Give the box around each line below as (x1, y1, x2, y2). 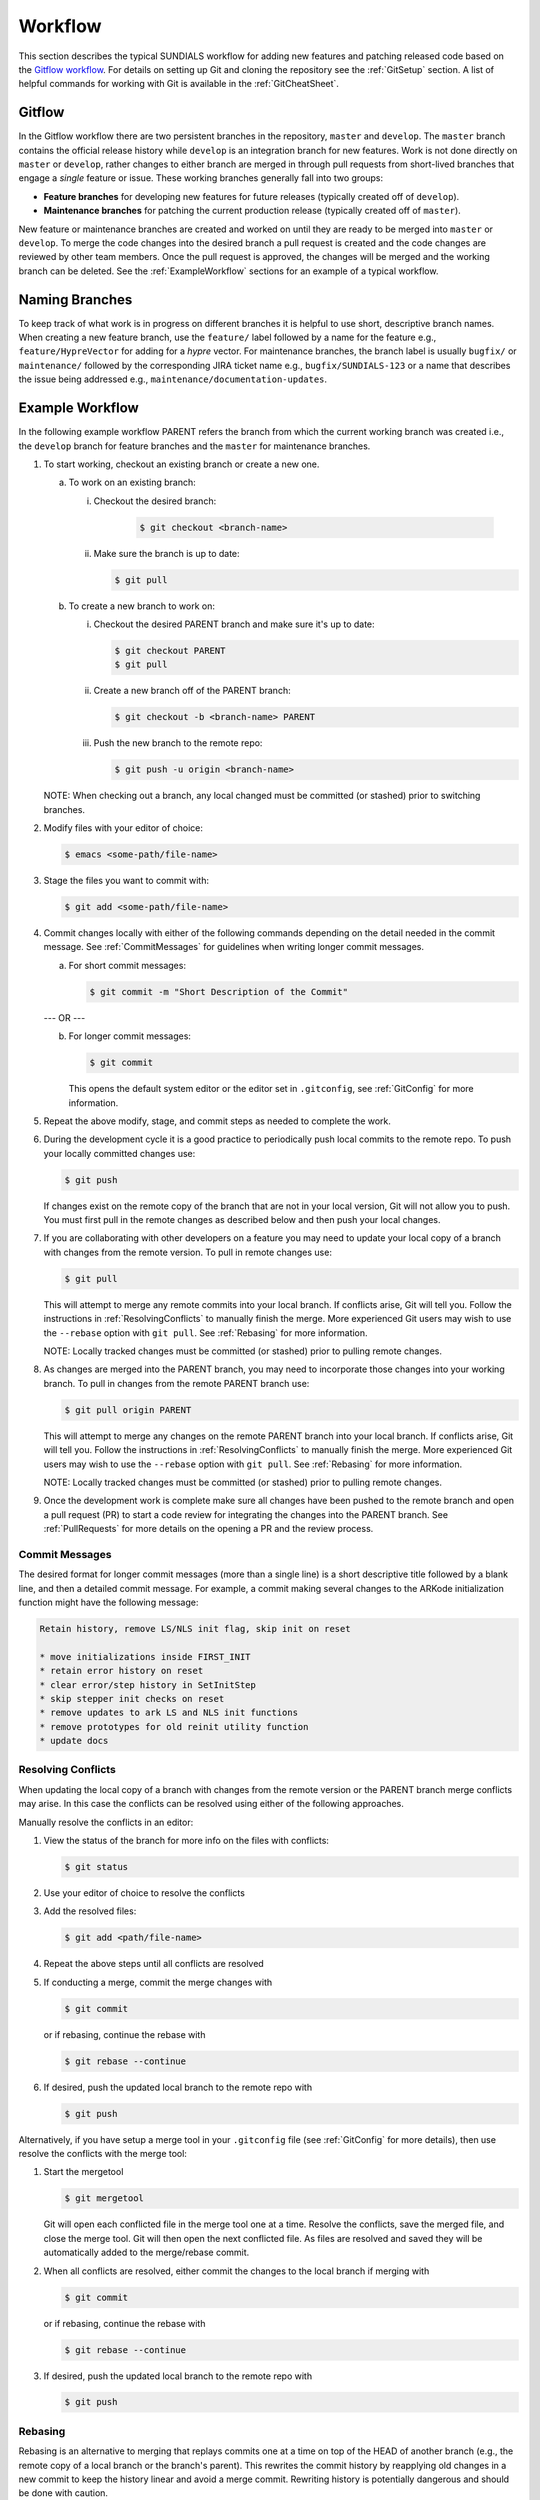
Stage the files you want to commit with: (43, 875, 210, 887)
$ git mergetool (64, 2193, 145, 2204)
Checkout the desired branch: (93, 495, 217, 507)
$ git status (64, 1861, 129, 1872)
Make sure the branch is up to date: (93, 547, 240, 559)
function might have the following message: (18, 1596, 199, 1608)
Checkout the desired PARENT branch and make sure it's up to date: (93, 618, 375, 630)
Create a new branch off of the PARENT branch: (93, 685, 291, 697)
